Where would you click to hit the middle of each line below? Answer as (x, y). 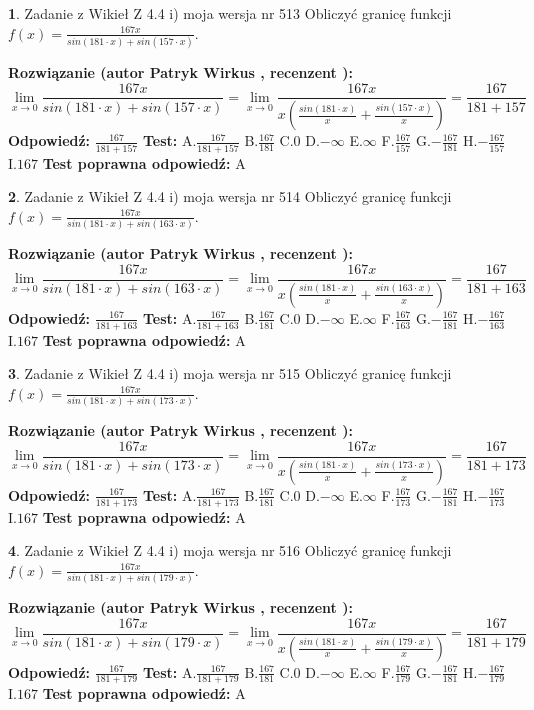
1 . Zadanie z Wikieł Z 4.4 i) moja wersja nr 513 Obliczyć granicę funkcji (230, 13)
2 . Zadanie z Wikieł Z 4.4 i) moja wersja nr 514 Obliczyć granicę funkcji (230, 196)
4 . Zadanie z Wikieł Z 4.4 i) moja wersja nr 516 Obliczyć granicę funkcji (230, 550)
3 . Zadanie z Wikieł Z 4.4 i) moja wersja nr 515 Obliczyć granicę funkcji (230, 373)
